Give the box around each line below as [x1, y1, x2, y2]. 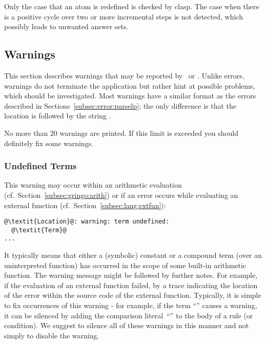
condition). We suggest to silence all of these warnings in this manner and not [4, 320, 249, 331]
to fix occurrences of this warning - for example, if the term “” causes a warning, [4, 300, 257, 311]
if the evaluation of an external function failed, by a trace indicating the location [4, 279, 258, 290]
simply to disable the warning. [4, 330, 99, 340]
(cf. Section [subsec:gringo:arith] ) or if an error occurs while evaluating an [4, 189, 238, 200]
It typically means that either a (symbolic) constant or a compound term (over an [4, 250, 262, 260]
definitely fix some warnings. [4, 137, 94, 148]
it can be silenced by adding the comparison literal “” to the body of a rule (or [4, 310, 253, 320]
